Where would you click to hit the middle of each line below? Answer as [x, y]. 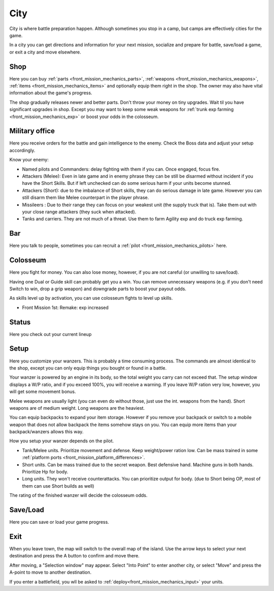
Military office [32, 131]
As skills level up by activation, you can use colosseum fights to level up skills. [91, 298]
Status [20, 322]
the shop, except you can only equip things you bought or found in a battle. [88, 368]
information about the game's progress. [51, 93]
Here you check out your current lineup [50, 334]
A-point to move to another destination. [50, 572]
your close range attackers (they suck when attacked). [79, 212]
